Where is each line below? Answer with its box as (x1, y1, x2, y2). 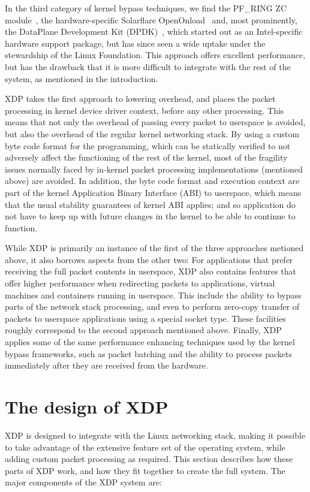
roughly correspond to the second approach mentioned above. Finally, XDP (5, 324, 282, 336)
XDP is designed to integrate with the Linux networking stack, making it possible (5, 428, 306, 441)
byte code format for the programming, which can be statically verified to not (5, 139, 291, 152)
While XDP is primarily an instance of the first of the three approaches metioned (5, 242, 304, 254)
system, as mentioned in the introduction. (5, 72, 158, 84)
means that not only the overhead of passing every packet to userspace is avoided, (5, 116, 306, 128)
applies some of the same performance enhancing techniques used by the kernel (5, 336, 295, 348)
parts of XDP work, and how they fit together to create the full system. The (5, 464, 285, 476)
